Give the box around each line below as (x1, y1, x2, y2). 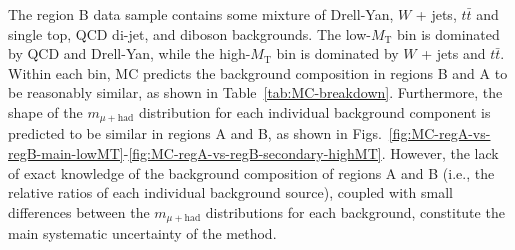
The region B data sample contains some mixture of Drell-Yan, (8, 4, 394, 24)
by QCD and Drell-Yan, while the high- (8, 43, 251, 64)
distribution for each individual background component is (138, 101, 491, 122)
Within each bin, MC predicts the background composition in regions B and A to (8, 62, 508, 83)
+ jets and (421, 43, 486, 64)
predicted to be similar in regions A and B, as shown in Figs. (8, 123, 382, 144)
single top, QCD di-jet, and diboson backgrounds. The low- (8, 23, 371, 44)
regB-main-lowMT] (8, 143, 124, 164)
